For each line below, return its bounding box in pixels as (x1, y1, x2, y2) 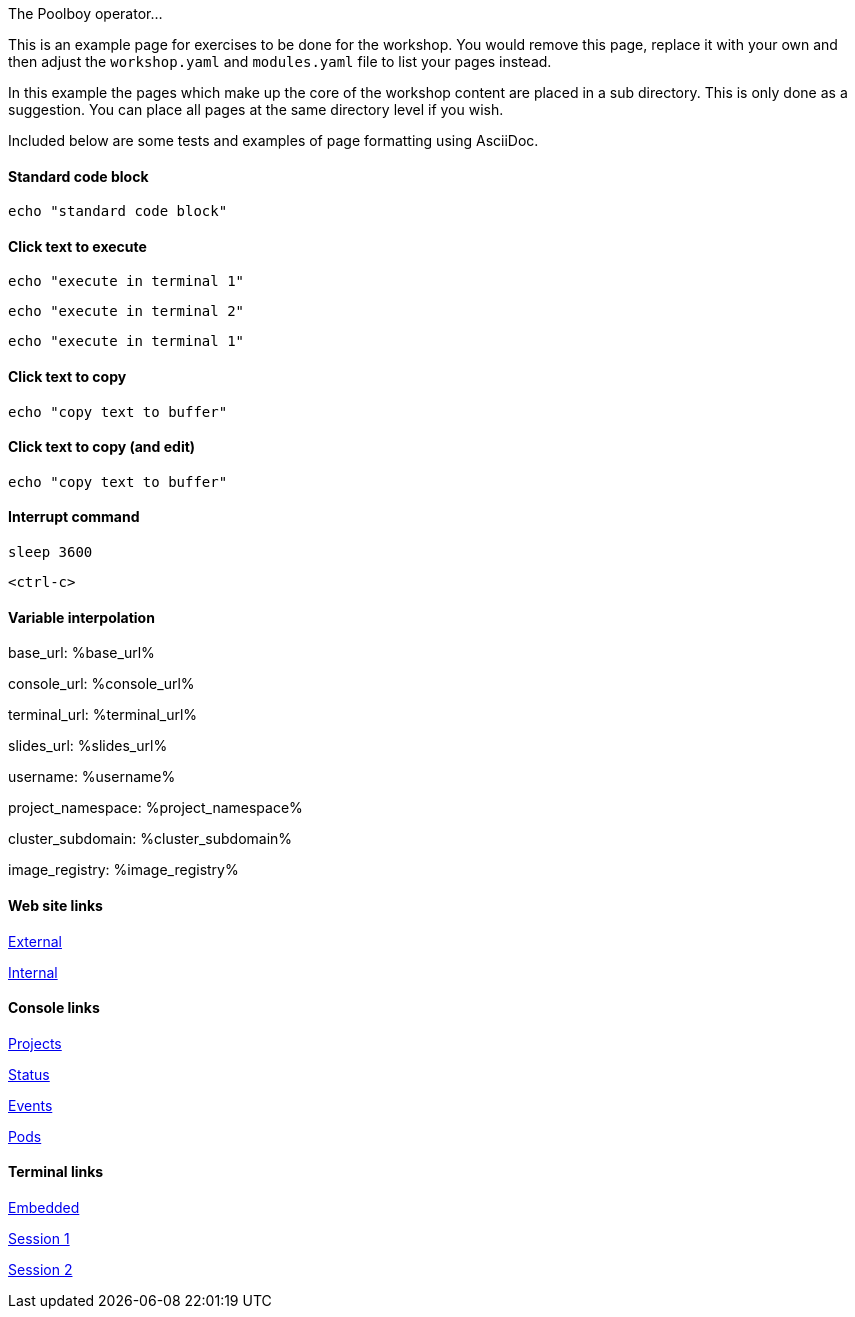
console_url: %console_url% (8, 675, 195, 693)
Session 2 (8, 1260, 73, 1278)
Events (8, 1096, 53, 1114)
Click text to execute (8, 237, 147, 255)
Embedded (8, 1198, 80, 1216)
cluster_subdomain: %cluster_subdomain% (8, 830, 293, 848)
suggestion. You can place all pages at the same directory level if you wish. (8, 101, 504, 118)
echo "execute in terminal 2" (8, 303, 245, 320)
